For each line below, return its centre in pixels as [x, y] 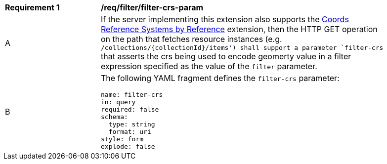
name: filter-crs [132, 95]
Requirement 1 [32, 7]
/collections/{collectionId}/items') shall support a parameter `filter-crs [242, 48]
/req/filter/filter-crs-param [152, 7]
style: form [122, 139]
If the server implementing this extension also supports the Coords [225, 19]
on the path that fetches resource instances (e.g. [192, 39]
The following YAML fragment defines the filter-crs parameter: [220, 78]
